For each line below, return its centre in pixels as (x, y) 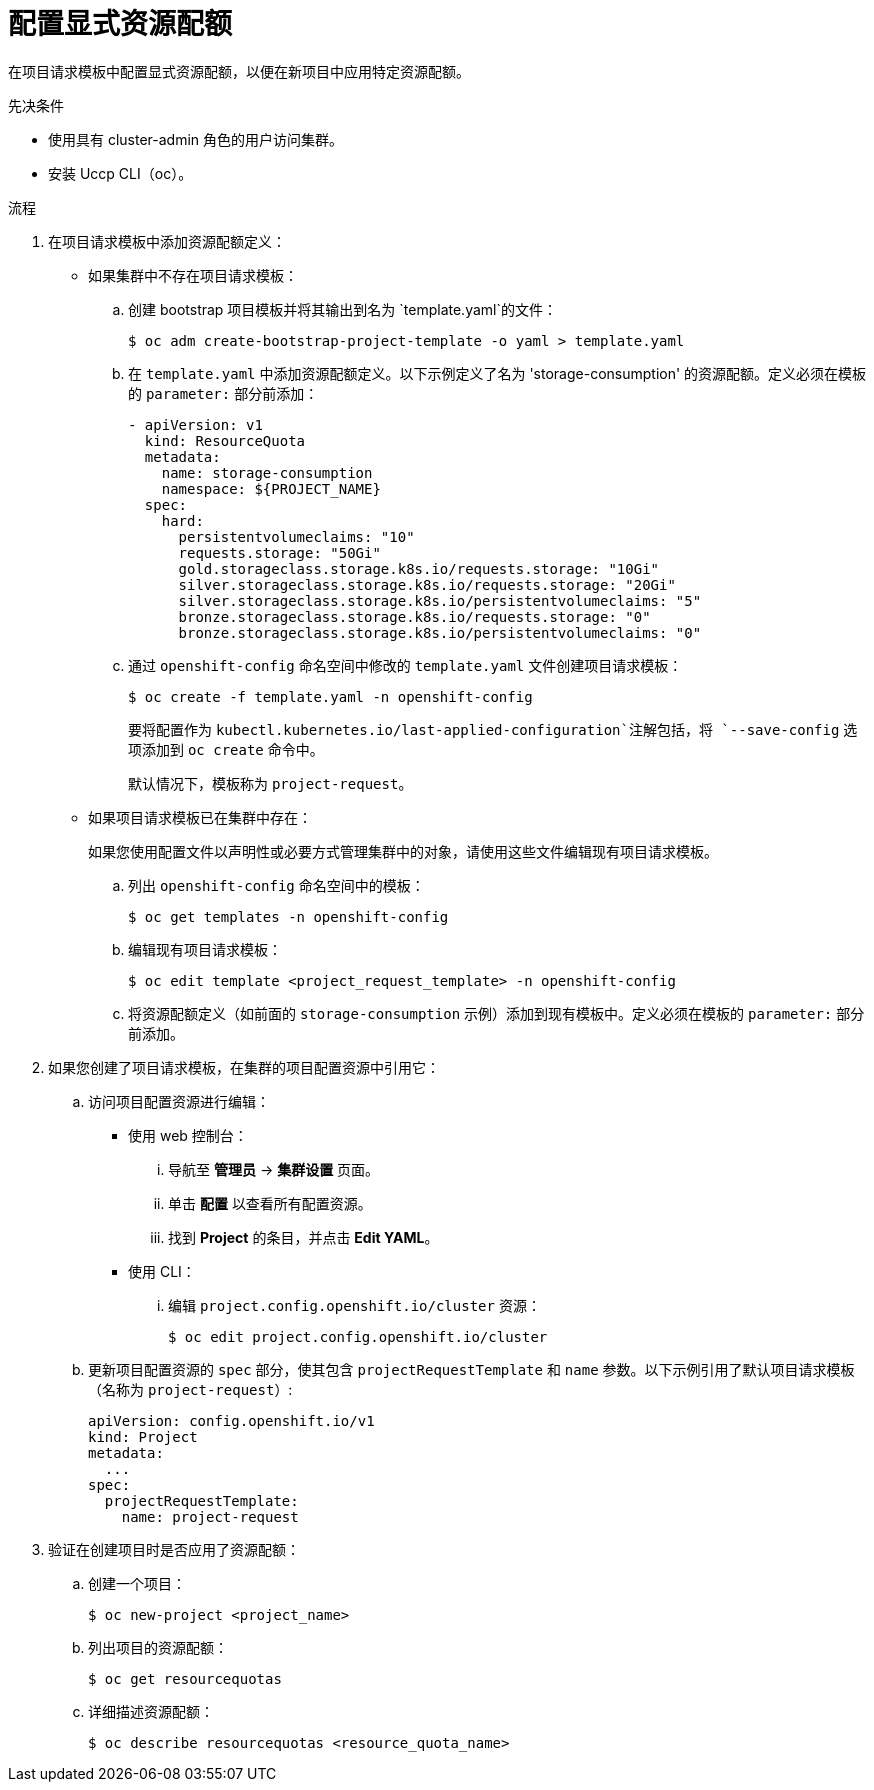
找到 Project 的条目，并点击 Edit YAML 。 (303, 1237)
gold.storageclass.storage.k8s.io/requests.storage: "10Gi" (419, 568)
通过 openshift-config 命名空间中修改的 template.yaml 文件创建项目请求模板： (405, 665)
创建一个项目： (137, 1583)
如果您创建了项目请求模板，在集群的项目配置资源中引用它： (244, 1067)
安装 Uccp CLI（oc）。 (120, 173)
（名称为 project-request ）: (190, 1389)
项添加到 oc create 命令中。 (226, 749)
